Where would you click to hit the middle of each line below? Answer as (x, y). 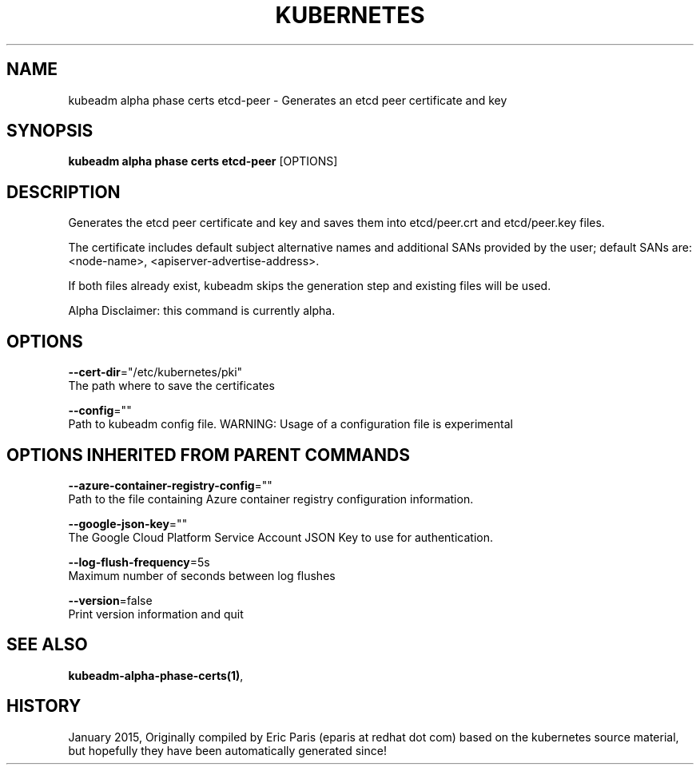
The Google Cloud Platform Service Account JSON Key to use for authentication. (281, 537)
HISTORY (44, 706)
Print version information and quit (156, 614)
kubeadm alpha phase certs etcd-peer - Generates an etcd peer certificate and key (288, 100)
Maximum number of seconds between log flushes (202, 575)
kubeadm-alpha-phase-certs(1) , (156, 675)
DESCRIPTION (64, 192)
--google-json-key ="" (128, 523)
